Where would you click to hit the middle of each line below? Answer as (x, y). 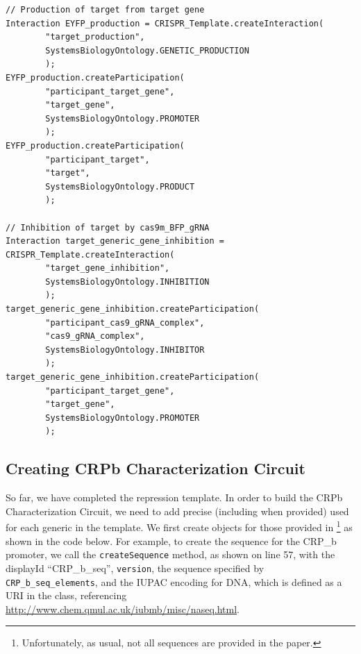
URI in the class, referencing (66, 595)
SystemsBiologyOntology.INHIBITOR (125, 350)
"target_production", (95, 37)
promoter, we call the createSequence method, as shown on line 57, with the (170, 554)
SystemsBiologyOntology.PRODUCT (120, 186)
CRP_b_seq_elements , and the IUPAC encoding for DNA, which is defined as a (174, 581)
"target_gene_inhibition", (108, 268)
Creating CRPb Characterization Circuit (156, 468)
